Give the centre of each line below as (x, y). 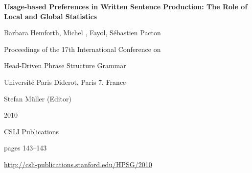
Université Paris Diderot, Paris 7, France (65, 82)
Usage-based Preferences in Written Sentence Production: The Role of (126, 6)
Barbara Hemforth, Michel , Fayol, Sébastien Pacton (82, 33)
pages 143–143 (25, 148)
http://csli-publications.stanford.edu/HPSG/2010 (78, 164)
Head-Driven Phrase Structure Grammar (65, 65)
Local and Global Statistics (51, 16)
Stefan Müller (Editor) (38, 98)
